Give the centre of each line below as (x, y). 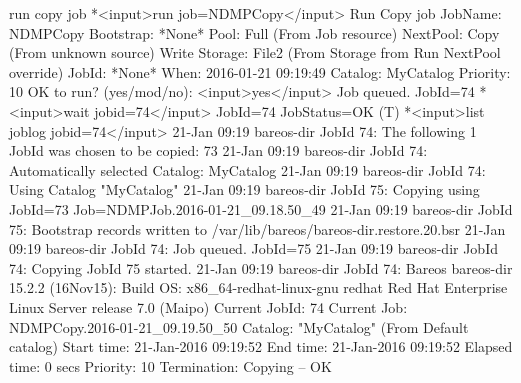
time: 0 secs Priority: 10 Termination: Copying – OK (170, 365)
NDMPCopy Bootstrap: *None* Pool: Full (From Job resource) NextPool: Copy (254, 32)
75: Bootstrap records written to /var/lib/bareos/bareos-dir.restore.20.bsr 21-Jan (257, 228)
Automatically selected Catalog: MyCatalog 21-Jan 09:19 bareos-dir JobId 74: (247, 169)
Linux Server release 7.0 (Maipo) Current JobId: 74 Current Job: (208, 306)
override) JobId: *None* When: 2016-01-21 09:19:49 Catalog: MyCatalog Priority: (260, 71)
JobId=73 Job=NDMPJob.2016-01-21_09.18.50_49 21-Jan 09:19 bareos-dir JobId (261, 208)
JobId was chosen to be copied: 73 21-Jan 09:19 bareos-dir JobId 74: (218, 150)
